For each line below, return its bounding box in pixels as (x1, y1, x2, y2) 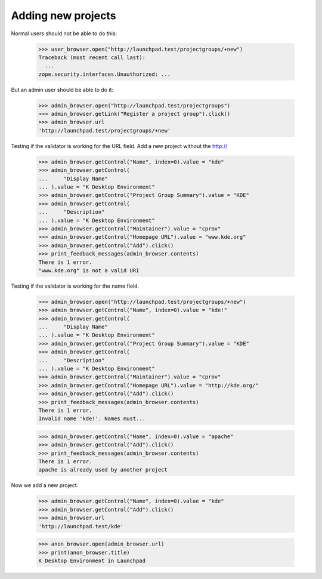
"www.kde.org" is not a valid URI (38, 267, 140, 274)
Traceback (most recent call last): (38, 54, 146, 61)
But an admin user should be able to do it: (11, 86, 113, 93)
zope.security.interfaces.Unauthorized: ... (38, 70, 171, 78)
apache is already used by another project (38, 466, 168, 473)
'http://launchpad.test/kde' (38, 523, 124, 529)
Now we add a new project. (11, 482, 79, 489)
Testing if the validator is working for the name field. (11, 282, 140, 289)
